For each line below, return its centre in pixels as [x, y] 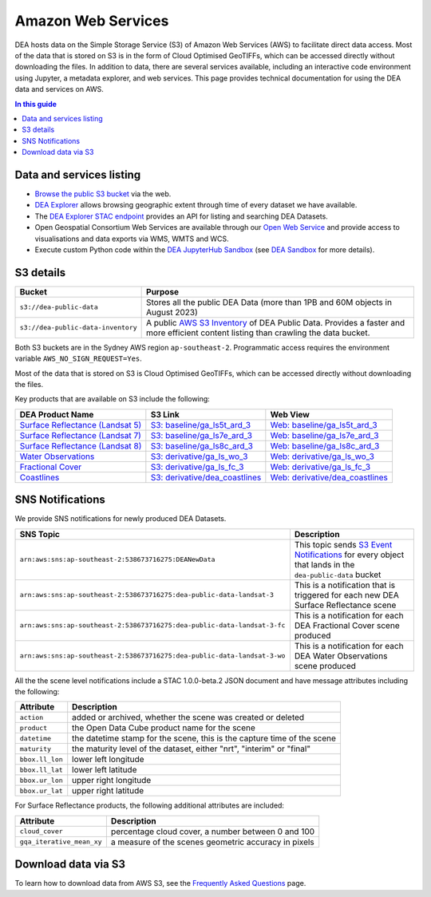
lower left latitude [105, 770]
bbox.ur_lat [41, 790]
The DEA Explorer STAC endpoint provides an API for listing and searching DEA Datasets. [182, 216]
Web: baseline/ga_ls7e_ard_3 [324, 435]
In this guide [36, 104]
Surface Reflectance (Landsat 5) [81, 425]
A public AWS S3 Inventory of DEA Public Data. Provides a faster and [276, 322]
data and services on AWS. [59, 89]
